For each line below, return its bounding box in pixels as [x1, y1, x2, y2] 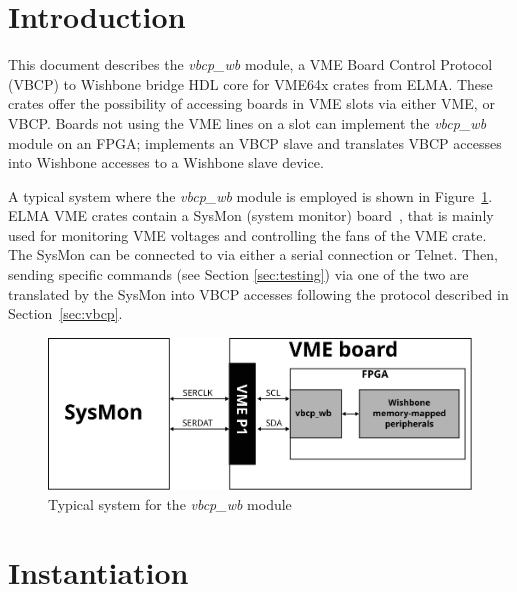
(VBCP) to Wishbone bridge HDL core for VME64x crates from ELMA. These [8, 73, 493, 94]
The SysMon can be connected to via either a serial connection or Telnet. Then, [8, 244, 498, 265]
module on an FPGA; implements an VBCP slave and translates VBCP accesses [8, 132, 502, 153]
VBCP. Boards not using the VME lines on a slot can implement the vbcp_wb [8, 112, 487, 133]
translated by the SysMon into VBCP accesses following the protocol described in [8, 283, 509, 304]
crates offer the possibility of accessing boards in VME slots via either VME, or [8, 93, 495, 114]
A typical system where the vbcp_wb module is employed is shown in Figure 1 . [8, 185, 493, 206]
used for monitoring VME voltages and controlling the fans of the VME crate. [8, 224, 487, 245]
